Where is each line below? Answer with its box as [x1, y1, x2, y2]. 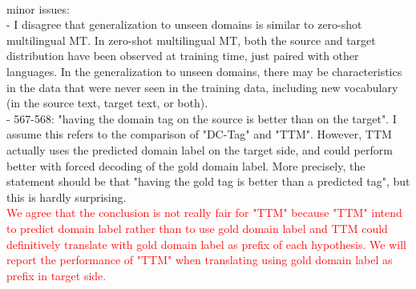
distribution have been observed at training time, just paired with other [6, 47, 359, 64]
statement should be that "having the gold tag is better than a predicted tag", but [6, 173, 410, 190]
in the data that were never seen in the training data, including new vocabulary [6, 78, 398, 95]
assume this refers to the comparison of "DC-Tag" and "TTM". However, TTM [6, 126, 392, 142]
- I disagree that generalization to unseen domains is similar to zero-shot [6, 16, 362, 33]
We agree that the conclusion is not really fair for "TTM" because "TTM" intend [6, 204, 402, 221]
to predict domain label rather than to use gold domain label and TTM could [6, 219, 388, 236]
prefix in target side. [6, 267, 107, 283]
